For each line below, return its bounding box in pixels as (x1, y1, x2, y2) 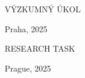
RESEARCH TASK (5, 42, 75, 55)
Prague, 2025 (5, 62, 51, 74)
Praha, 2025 (5, 22, 48, 35)
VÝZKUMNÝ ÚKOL (5, 3, 81, 15)
